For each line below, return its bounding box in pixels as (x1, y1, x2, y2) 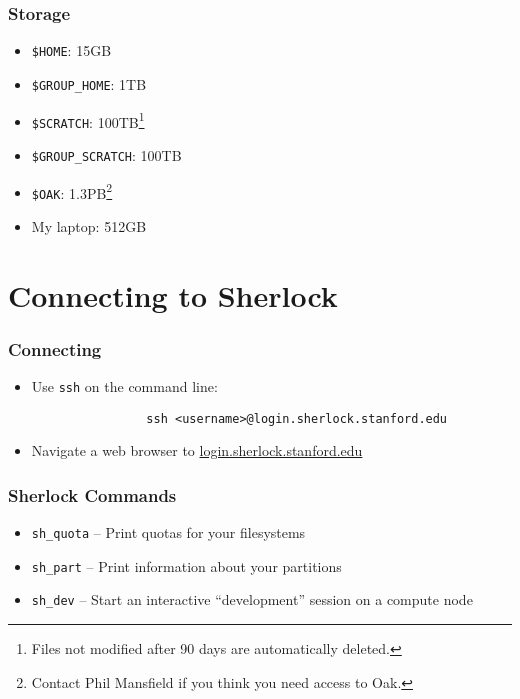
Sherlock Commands (8, 482, 177, 507)
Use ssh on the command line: (31, 376, 218, 396)
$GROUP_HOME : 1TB (31, 73, 147, 94)
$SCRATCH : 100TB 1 (31, 108, 145, 132)
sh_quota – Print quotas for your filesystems (31, 522, 306, 543)
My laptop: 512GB (31, 215, 147, 236)
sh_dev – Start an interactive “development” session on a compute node (31, 589, 473, 610)
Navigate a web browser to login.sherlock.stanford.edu (31, 440, 363, 461)
